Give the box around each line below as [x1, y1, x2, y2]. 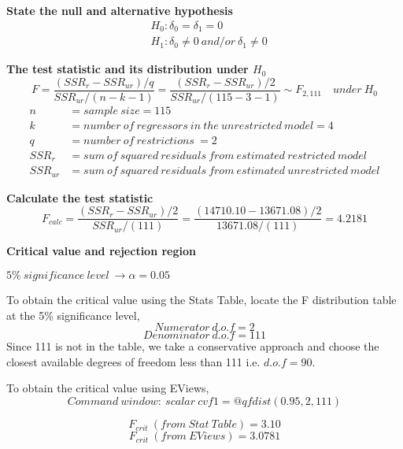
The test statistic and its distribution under [6, 61, 249, 77]
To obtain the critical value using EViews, [6, 380, 209, 396]
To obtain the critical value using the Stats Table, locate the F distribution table [6, 291, 397, 308]
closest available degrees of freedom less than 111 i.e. [6, 353, 261, 369]
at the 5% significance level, [6, 306, 140, 323]
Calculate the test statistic [6, 189, 153, 206]
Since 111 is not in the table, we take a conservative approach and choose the [6, 338, 379, 354]
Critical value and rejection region [6, 243, 196, 259]
